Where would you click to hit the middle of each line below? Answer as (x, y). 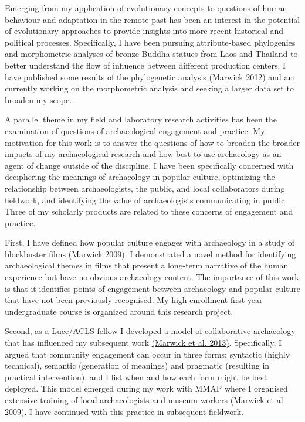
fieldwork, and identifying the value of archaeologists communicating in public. (146, 200)
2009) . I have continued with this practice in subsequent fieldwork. (124, 411)
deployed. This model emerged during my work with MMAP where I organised (146, 388)
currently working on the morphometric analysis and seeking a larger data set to (149, 88)
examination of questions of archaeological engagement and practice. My (135, 130)
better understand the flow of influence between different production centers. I (145, 65)
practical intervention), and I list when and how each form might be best (136, 377)
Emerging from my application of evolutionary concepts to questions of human (146, 8)
